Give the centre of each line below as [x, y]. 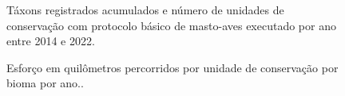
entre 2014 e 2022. [51, 41]
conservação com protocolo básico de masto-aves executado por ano [171, 25]
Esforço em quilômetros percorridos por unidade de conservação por [172, 67]
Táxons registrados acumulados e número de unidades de [145, 10]
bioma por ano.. [45, 83]
